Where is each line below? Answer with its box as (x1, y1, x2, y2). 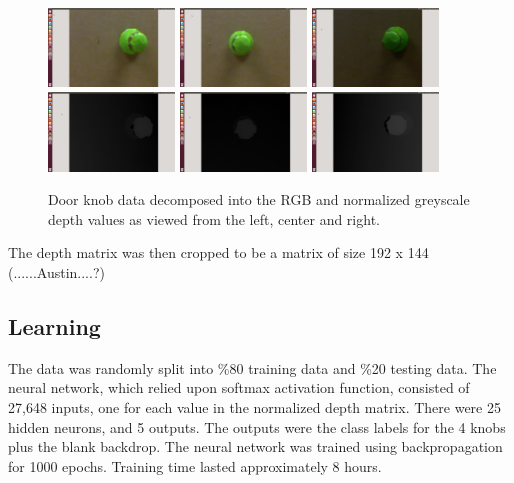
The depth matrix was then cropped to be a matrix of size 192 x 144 (8, 242, 429, 263)
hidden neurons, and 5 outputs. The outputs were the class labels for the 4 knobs (8, 416, 506, 437)
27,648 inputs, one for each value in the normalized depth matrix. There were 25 (8, 396, 501, 417)
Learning (8, 310, 101, 341)
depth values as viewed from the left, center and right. (48, 208, 380, 229)
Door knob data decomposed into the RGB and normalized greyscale (48, 189, 470, 210)
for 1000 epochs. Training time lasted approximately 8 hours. (8, 455, 382, 476)
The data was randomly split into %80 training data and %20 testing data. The (8, 357, 497, 378)
